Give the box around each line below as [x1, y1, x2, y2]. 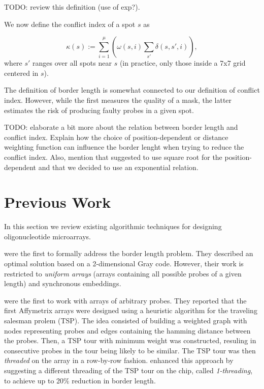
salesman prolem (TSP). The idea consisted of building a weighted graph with [4, 315, 247, 325]
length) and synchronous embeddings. [4, 278, 121, 289]
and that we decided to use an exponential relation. [38, 161, 199, 172]
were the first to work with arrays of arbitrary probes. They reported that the [4, 295, 247, 305]
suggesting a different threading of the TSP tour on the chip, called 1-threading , [4, 365, 253, 375]
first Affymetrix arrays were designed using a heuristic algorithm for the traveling [4, 305, 257, 316]
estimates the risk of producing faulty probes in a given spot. [4, 104, 194, 115]
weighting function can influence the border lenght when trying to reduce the [4, 142, 244, 152]
